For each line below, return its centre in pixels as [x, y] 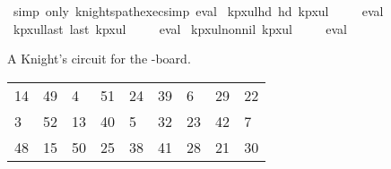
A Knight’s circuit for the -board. [99, 59]
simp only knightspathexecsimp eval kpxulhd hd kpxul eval [198, 11]
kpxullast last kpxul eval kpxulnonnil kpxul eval [180, 28]
